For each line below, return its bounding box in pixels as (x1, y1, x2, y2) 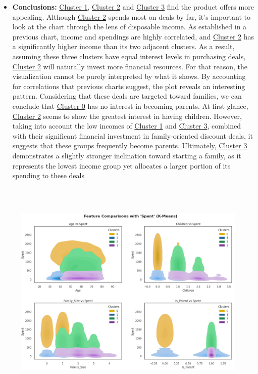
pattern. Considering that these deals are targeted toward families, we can (12, 91, 242, 101)
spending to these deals (12, 170, 84, 181)
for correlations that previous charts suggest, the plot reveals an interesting (12, 80, 245, 91)
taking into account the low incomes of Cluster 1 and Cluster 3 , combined (12, 120, 241, 131)
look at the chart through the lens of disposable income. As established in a (12, 21, 247, 32)
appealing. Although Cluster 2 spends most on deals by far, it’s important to (12, 11, 250, 22)
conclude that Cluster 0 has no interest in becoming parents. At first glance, (12, 100, 248, 111)
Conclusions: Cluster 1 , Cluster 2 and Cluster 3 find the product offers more (12, 2, 254, 12)
